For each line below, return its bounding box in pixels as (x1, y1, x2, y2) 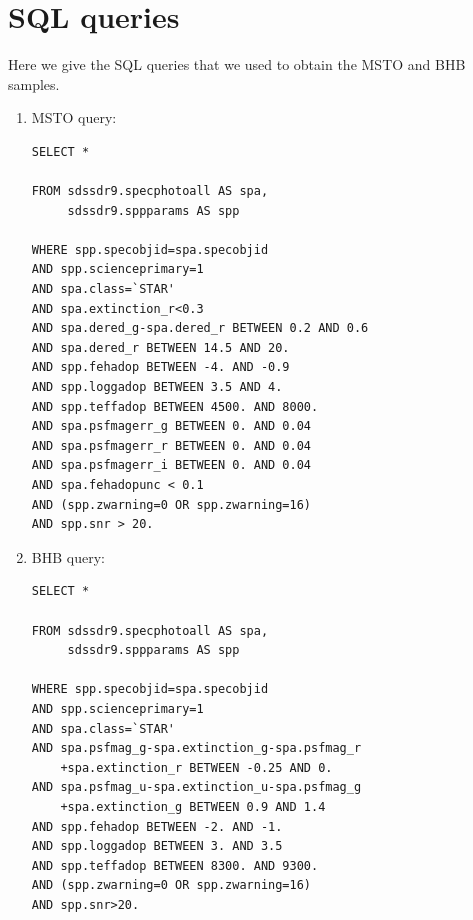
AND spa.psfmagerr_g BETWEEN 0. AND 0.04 (31, 419, 311, 434)
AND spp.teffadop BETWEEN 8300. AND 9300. (31, 858, 319, 873)
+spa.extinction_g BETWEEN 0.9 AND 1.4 (60, 799, 326, 814)
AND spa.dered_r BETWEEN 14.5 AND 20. (31, 340, 290, 355)
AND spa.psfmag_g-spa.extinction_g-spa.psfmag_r (31, 741, 362, 756)
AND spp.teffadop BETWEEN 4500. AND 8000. (31, 399, 319, 414)
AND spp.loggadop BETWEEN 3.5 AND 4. (31, 380, 283, 395)
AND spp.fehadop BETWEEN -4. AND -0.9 (31, 360, 290, 375)
